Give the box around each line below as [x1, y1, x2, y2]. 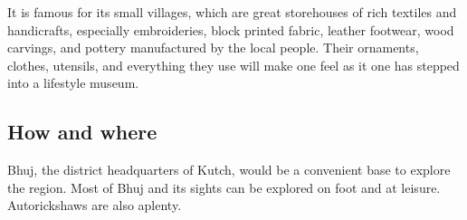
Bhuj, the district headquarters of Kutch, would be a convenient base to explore [7, 160, 451, 179]
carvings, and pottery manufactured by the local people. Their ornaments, [7, 38, 419, 57]
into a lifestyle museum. [7, 73, 139, 92]
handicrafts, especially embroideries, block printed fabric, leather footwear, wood [7, 20, 454, 39]
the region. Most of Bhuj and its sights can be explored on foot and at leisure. [7, 177, 441, 196]
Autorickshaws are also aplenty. [7, 196, 182, 215]
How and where [7, 118, 157, 146]
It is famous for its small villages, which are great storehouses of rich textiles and [7, 3, 457, 21]
